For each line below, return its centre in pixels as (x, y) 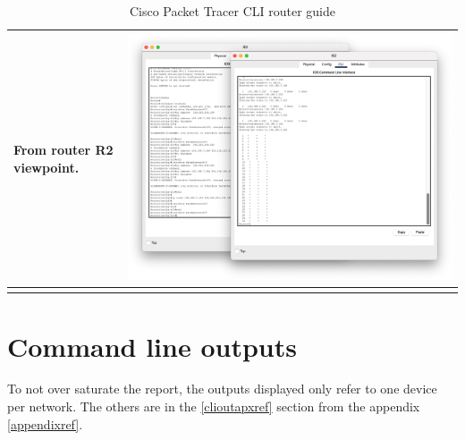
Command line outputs (152, 346)
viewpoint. (46, 167)
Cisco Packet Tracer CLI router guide (232, 11)
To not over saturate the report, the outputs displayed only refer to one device (222, 389)
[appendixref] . (45, 423)
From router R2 (63, 149)
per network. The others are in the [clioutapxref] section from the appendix (214, 406)
